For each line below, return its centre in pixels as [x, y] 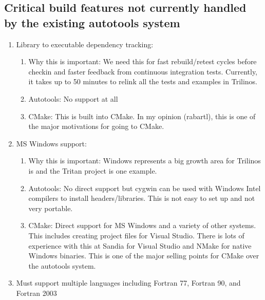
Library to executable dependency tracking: [85, 44]
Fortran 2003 [36, 293]
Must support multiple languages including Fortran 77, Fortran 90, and [128, 283]
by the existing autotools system [92, 22]
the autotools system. [62, 265]
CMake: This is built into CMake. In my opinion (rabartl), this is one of [142, 116]
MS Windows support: [51, 143]
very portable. [51, 208]
